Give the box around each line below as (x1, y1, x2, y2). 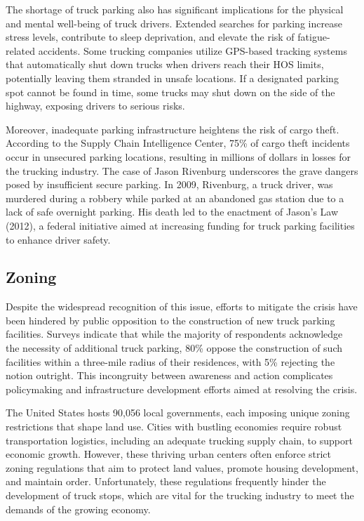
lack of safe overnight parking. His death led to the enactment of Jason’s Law (6, 204, 339, 219)
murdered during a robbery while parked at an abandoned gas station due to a (6, 190, 344, 205)
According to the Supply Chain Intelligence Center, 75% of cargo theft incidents (6, 136, 350, 150)
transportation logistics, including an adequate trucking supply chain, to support (6, 433, 353, 447)
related (6, 43, 36, 58)
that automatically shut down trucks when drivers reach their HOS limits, (6, 57, 324, 72)
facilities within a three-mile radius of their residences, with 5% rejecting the (6, 354, 335, 369)
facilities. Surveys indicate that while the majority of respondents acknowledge (6, 327, 343, 341)
